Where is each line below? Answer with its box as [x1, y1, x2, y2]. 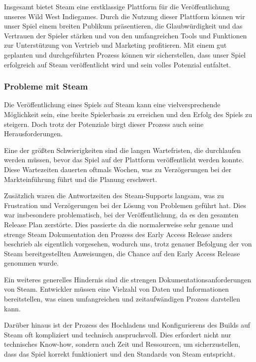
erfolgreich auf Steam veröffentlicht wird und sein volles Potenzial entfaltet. [4, 59, 231, 69]
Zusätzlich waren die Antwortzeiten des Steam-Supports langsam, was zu [4, 190, 224, 201]
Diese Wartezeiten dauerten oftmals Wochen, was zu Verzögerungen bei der [4, 164, 231, 174]
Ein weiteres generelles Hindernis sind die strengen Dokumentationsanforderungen [4, 274, 251, 284]
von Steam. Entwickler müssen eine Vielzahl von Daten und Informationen [4, 284, 229, 294]
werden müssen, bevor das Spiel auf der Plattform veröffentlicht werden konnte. [4, 154, 244, 165]
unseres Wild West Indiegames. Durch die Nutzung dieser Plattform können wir [4, 11, 245, 21]
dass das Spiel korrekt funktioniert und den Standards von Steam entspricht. [4, 349, 235, 359]
